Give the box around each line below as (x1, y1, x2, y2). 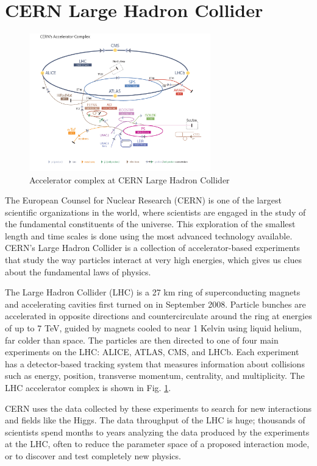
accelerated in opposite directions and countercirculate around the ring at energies (5, 309, 312, 322)
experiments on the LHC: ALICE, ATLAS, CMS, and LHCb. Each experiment (5, 345, 299, 358)
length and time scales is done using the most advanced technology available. (5, 229, 293, 242)
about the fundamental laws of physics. (5, 265, 151, 278)
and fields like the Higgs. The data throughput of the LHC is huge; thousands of (5, 414, 305, 426)
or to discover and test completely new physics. (5, 449, 181, 462)
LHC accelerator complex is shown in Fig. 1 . (5, 381, 171, 394)
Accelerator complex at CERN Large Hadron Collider (29, 173, 230, 186)
